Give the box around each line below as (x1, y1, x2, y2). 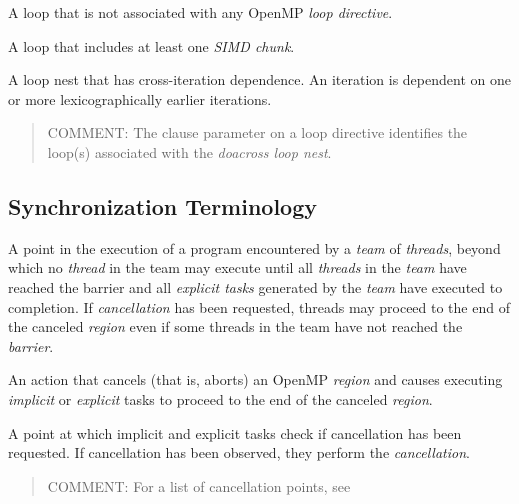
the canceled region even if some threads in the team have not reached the (8, 316, 463, 337)
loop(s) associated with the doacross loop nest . (47, 141, 332, 162)
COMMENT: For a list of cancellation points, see (47, 475, 351, 496)
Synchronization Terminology (8, 190, 318, 221)
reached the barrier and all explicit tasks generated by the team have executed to (8, 276, 503, 297)
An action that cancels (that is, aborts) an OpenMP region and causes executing (8, 369, 503, 390)
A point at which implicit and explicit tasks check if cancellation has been (8, 422, 462, 443)
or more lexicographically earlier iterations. (8, 88, 272, 109)
